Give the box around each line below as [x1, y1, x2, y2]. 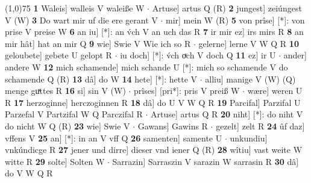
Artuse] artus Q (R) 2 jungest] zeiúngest [152, 2, 302, 14]
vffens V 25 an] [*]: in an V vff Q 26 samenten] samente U [5, 131, 222, 144]
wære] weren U [247, 84, 303, 97]
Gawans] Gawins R [137, 119, 208, 132]
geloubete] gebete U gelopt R [5, 49, 112, 61]
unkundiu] [230, 131, 268, 144]
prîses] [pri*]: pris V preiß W [134, 84, 240, 97]
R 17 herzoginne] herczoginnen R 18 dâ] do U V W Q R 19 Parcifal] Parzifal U [5, 96, 301, 108]
